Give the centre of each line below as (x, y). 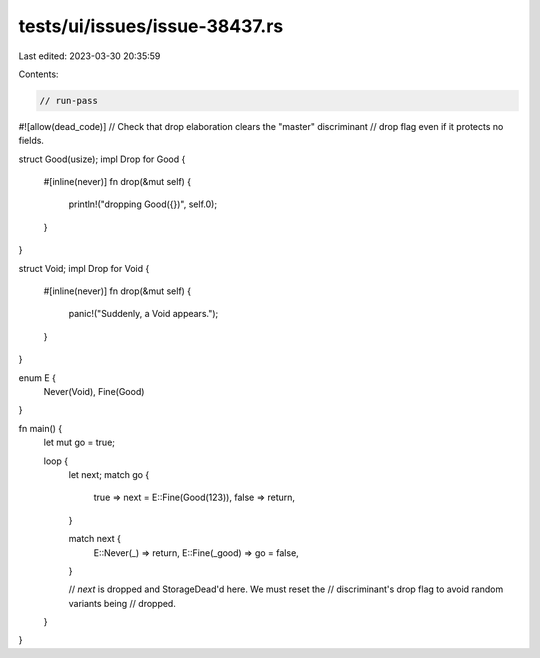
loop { (56, 461)
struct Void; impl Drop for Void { (84, 268)
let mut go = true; (79, 442)
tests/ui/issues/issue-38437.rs (151, 26)
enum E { (37, 377)
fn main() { (40, 428)
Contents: (38, 74)
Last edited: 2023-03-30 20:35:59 (89, 56)
